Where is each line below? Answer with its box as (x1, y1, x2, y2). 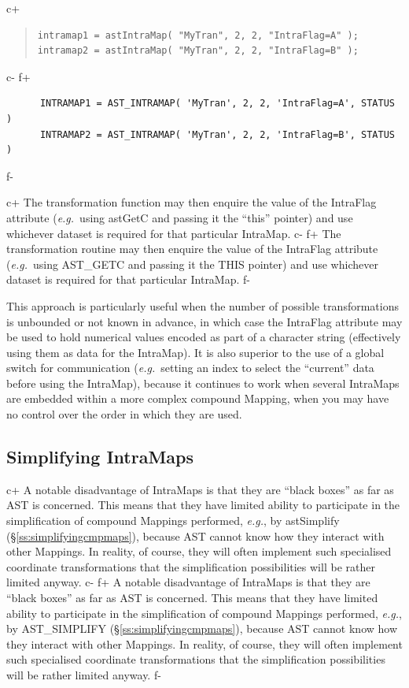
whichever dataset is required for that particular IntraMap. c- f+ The (6, 225, 341, 241)
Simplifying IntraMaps (6, 444, 194, 469)
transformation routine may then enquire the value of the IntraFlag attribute (6, 240, 378, 257)
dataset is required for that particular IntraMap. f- (6, 271, 250, 288)
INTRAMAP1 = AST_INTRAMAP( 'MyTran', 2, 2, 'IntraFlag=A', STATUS (39, 98, 395, 110)
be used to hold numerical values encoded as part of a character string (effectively (6, 329, 401, 345)
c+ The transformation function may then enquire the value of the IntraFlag (6, 194, 377, 210)
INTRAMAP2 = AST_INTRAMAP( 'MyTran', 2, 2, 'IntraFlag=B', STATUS (39, 128, 395, 140)
